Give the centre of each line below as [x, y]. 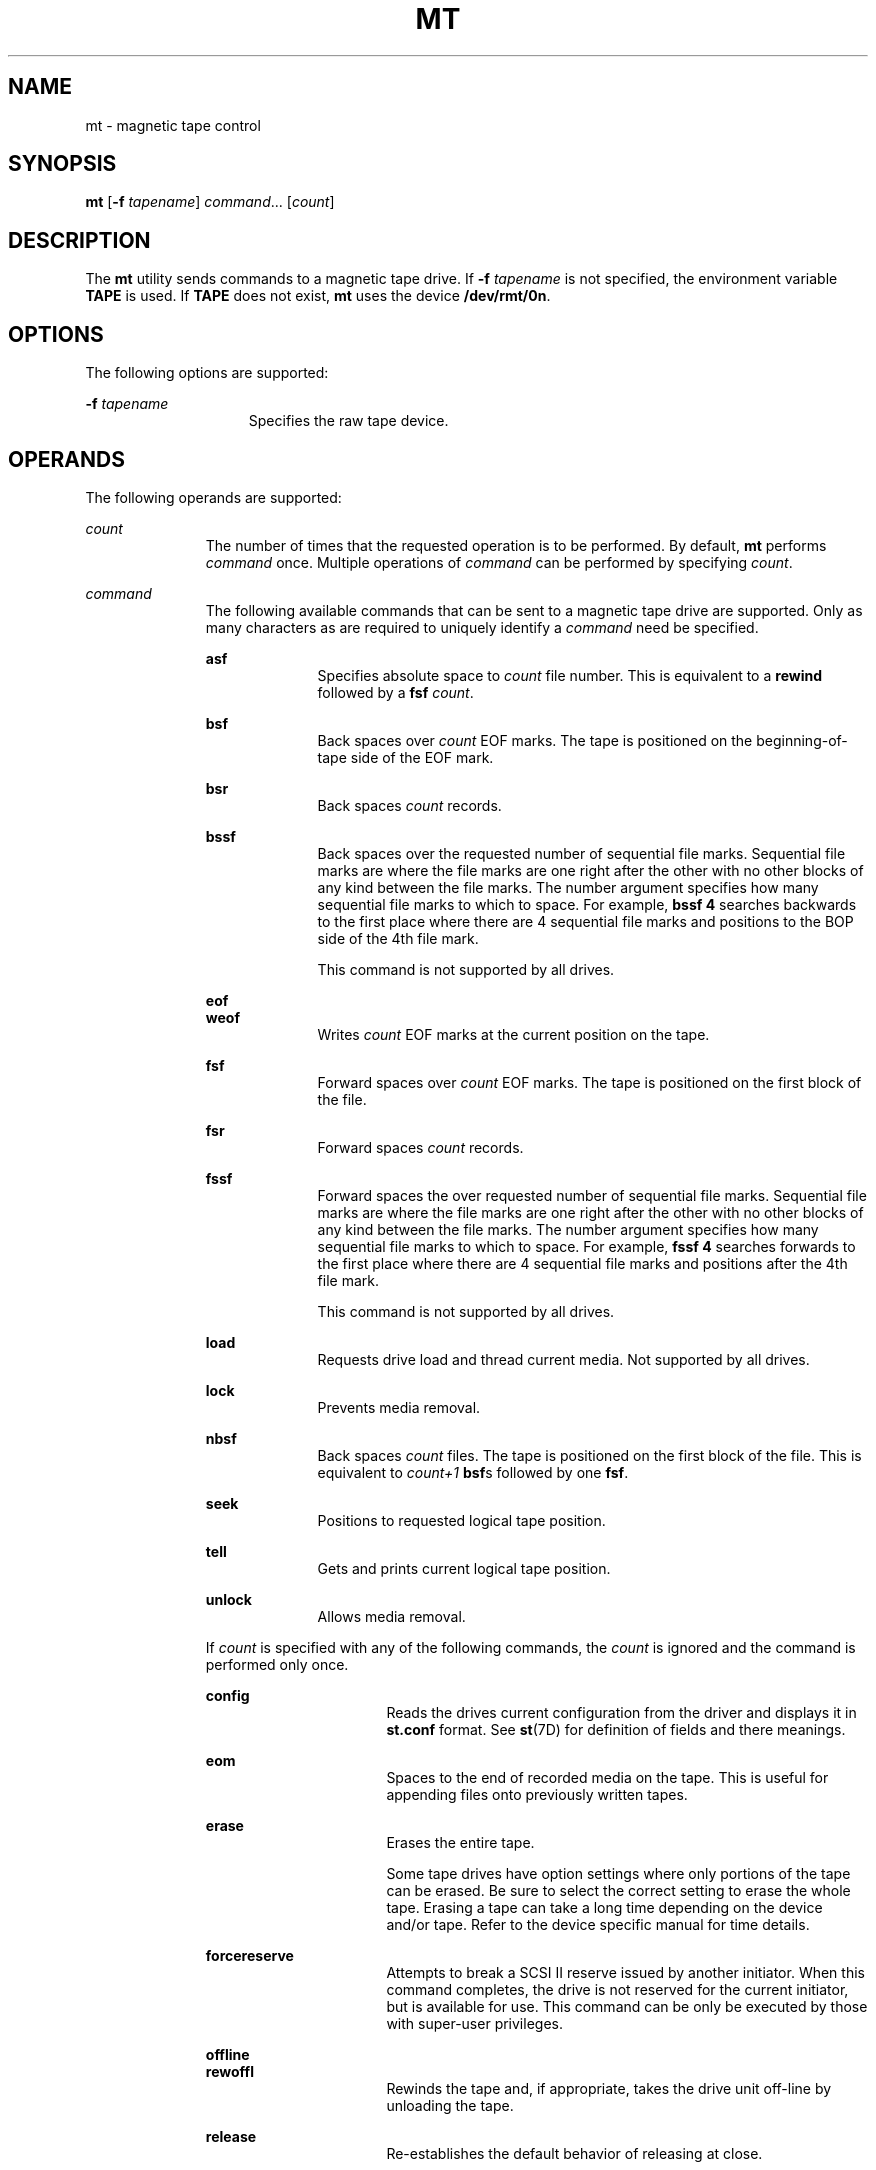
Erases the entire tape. [460, 1842]
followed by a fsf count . [395, 692]
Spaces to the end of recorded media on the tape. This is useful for [607, 1777]
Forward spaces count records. [420, 1147]
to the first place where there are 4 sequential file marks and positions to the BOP [585, 921]
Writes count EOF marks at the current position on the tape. [513, 1034]
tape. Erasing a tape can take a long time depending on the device [604, 1907]
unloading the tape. [450, 2105]
